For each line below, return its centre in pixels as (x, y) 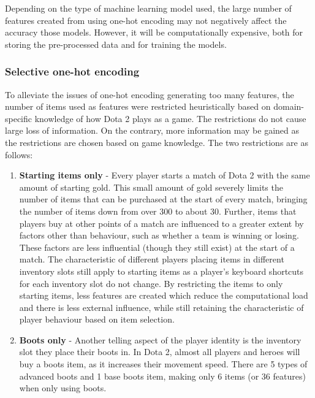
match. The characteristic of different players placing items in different (152, 259)
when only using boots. (63, 388)
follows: (19, 154)
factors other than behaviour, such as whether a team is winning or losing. (159, 235)
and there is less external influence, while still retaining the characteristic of (161, 307)
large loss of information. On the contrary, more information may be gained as (152, 130)
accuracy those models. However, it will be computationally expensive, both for (154, 32)
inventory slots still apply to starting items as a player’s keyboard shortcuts (161, 271)
